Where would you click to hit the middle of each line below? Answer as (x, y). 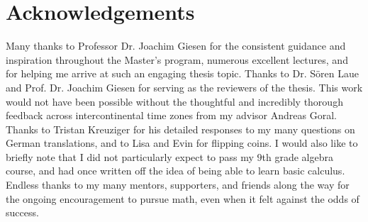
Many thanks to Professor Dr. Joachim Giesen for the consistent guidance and (176, 46)
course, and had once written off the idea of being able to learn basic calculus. (175, 171)
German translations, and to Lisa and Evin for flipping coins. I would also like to (182, 143)
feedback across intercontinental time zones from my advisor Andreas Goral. (171, 115)
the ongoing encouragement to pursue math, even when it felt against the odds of (183, 198)
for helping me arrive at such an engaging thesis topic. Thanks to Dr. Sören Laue (182, 73)
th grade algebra (297, 156)
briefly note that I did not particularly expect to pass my (130, 156)
